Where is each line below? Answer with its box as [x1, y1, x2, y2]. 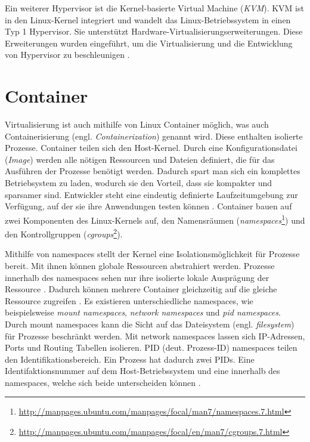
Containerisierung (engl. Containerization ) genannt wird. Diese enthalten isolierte [5, 129, 303, 142]
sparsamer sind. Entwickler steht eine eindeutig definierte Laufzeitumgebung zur [5, 188, 298, 200]
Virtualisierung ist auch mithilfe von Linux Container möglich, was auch [5, 118, 269, 131]
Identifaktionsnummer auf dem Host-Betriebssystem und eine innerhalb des [5, 364, 280, 377]
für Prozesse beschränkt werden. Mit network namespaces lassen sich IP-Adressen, [5, 329, 305, 342]
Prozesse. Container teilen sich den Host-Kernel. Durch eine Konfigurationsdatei [5, 141, 297, 154]
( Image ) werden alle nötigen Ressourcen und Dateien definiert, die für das [5, 153, 275, 165]
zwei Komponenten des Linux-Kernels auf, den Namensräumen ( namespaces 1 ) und [5, 212, 305, 226]
